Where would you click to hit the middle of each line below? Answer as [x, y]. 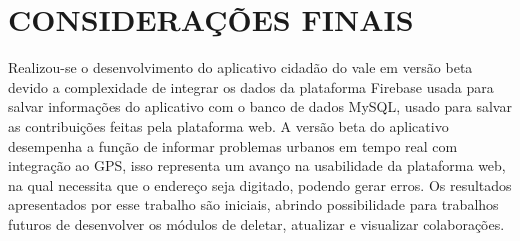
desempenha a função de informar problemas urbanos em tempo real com [233, 145]
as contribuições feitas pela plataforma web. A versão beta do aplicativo [228, 125]
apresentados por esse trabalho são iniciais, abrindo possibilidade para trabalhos [253, 204]
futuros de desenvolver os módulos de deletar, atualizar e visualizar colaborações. [256, 223]
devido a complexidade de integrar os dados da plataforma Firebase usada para [251, 86]
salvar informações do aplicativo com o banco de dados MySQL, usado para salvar [260, 106]
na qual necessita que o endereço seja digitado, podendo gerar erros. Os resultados [260, 184]
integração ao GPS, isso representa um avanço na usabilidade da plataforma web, [257, 165]
